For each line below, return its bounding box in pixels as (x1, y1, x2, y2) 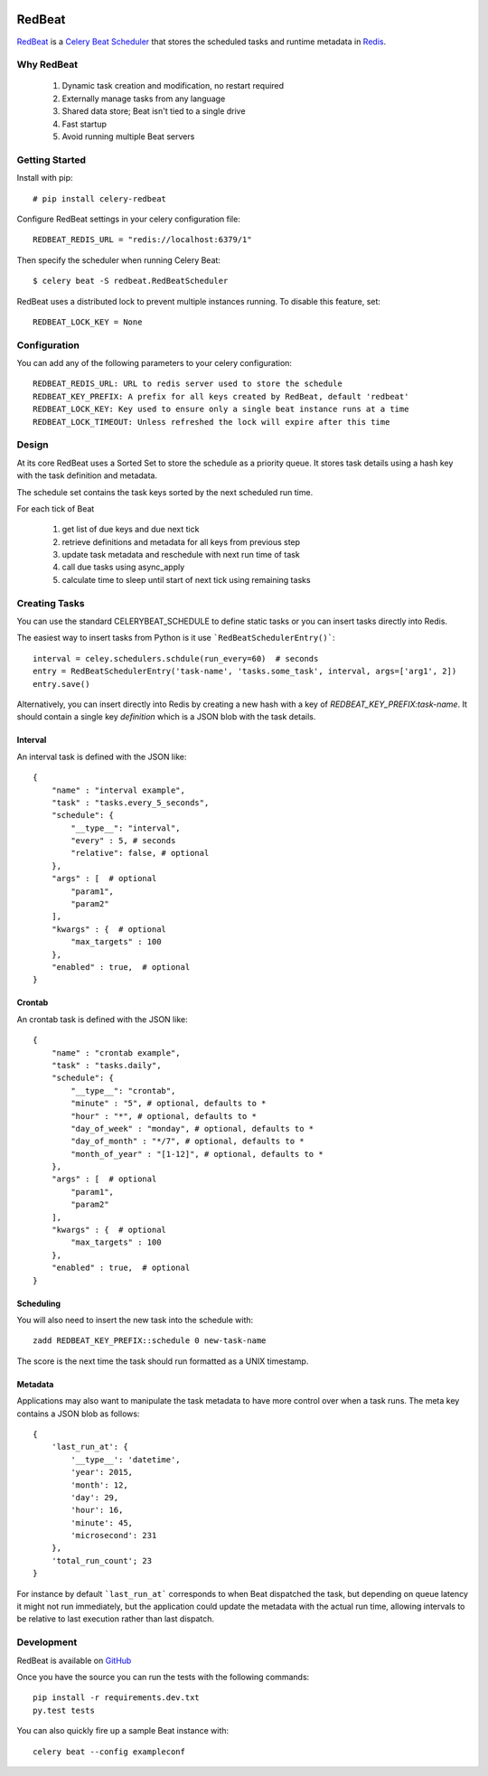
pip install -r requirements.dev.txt (33, 1693, 201, 1703)
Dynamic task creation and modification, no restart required (61, 80, 285, 91)
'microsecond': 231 (70, 1530, 157, 1541)
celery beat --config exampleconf (33, 1746, 185, 1757)
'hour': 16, (70, 1505, 124, 1516)
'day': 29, (70, 1492, 119, 1502)
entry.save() (33, 679, 90, 689)
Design (16, 438, 49, 451)
